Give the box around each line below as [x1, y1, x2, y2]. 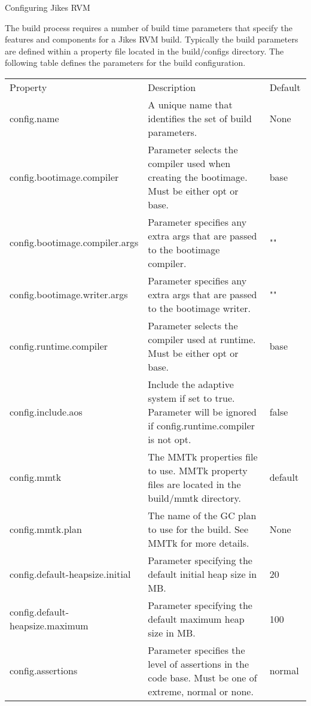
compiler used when [148, 156, 231, 170]
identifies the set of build [148, 111, 252, 125]
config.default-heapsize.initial [10, 566, 131, 581]
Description [148, 80, 196, 94]
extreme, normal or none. [148, 684, 254, 698]
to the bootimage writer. [148, 301, 251, 315]
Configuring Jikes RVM [5, 1, 90, 13]
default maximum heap [148, 611, 245, 626]
